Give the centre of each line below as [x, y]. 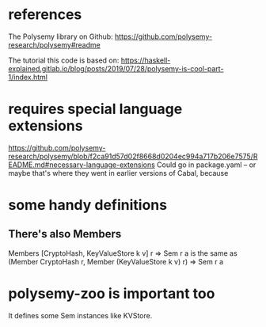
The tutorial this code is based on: [64, 60]
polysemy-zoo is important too [112, 294]
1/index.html [28, 77]
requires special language [95, 109]
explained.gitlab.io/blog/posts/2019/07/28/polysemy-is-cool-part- [116, 68]
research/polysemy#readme [54, 44]
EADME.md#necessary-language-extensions [82, 165]
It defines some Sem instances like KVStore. [80, 315]
